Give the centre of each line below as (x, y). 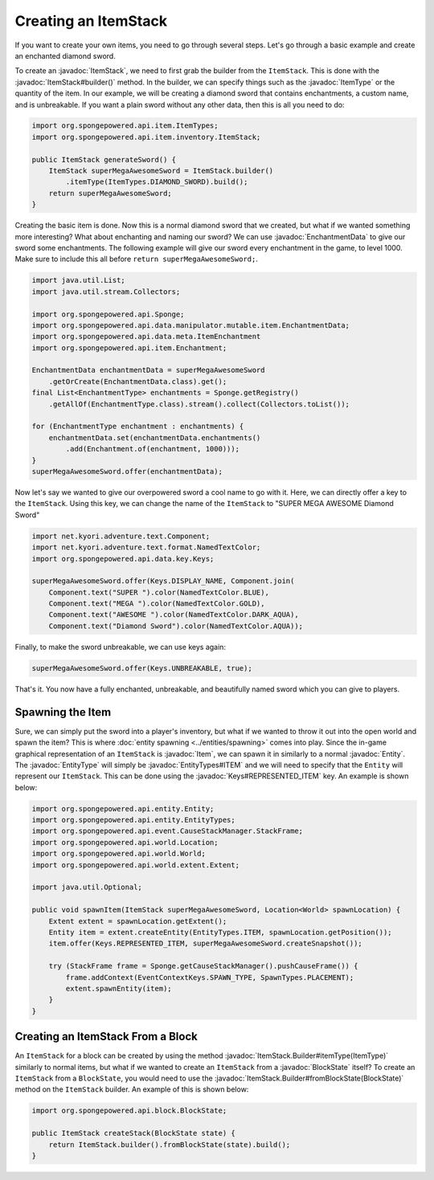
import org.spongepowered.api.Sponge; (108, 314)
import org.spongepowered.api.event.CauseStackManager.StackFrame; (168, 831)
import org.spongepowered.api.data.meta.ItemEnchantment (146, 337)
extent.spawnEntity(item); (119, 988)
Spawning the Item (63, 712)
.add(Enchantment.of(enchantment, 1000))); (153, 449)
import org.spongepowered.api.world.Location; (125, 842)
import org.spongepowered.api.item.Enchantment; (129, 348)
